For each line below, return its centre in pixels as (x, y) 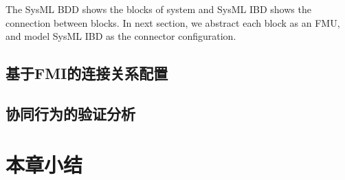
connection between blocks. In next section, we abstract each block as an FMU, (173, 22)
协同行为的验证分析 (70, 113)
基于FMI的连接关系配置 (87, 73)
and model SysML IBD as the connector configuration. (121, 36)
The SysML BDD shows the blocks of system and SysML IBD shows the (158, 9)
